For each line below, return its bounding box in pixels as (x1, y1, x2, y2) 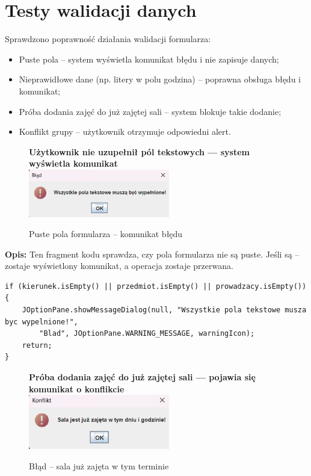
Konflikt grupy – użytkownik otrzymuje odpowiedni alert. (19, 125, 231, 138)
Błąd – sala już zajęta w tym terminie (29, 459, 169, 472)
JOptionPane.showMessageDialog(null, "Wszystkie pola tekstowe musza (22, 306, 307, 315)
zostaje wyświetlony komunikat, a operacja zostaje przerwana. (5, 259, 233, 272)
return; (22, 341, 52, 350)
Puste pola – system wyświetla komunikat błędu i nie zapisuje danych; (19, 52, 279, 65)
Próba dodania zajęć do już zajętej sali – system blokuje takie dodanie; (19, 105, 282, 117)
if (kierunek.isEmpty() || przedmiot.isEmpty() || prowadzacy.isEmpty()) (5, 282, 307, 291)
